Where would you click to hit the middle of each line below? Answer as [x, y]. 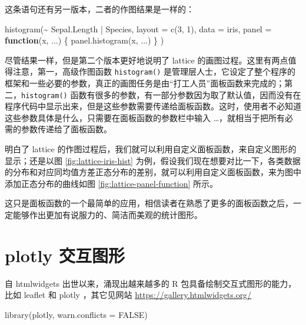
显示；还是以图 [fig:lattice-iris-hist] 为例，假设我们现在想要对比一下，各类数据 [153, 160]
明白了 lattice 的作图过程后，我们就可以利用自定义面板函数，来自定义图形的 [151, 149]
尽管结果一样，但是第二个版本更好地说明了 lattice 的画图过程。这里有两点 [147, 60]
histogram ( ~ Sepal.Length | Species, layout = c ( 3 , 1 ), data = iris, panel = [138, 29]
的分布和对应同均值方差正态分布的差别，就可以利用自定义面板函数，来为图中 [153, 172]
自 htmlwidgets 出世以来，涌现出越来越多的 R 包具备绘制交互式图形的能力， [151, 283]
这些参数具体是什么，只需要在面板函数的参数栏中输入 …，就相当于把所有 [145, 117]
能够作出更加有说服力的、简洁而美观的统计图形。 [107, 215]
